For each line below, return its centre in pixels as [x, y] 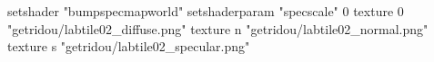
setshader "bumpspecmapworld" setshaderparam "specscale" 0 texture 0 [206, 11]
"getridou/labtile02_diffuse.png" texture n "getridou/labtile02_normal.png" [218, 28]
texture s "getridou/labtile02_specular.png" [129, 46]
